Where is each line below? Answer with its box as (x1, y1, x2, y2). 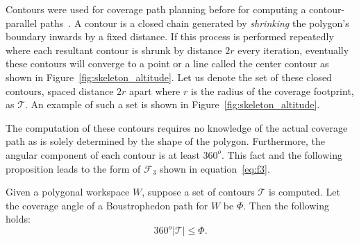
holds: (6, 211, 31, 226)
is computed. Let (268, 184, 340, 199)
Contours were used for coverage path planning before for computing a (6, 2, 306, 16)
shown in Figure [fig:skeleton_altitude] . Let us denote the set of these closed (6, 69, 332, 84)
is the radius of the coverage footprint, (190, 83, 354, 98)
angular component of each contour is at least (6, 147, 200, 162)
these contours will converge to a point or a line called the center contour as (6, 56, 329, 71)
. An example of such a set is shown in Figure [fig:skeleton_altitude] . (25, 97, 320, 112)
